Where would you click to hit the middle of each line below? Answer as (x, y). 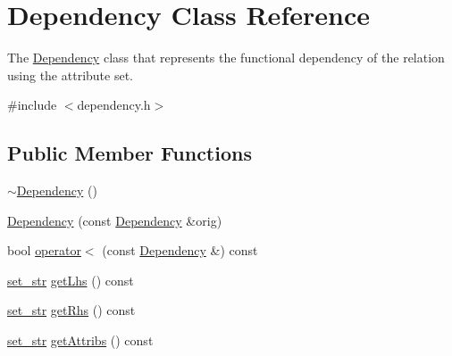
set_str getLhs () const (71, 280)
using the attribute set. (70, 75)
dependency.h (114, 105)
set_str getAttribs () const (80, 340)
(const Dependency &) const (180, 250)
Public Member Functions (130, 153)
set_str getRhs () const (71, 310)
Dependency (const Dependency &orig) (115, 220)
